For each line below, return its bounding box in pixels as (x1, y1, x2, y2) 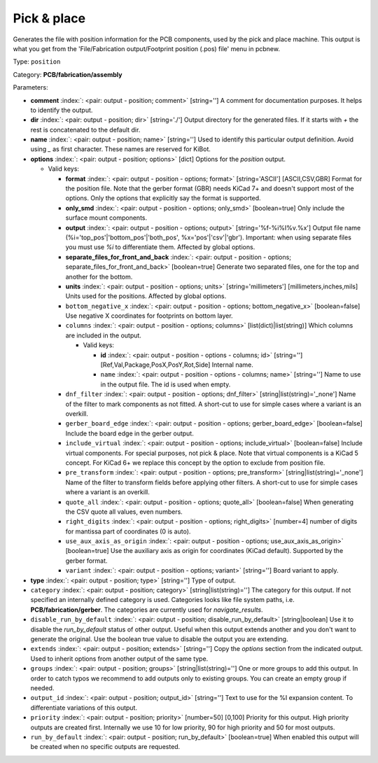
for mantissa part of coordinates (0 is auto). (65, 527, 191, 535)
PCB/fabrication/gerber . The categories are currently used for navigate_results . (30, 605, 263, 614)
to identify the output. (30, 106, 93, 114)
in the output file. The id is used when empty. (100, 380, 231, 388)
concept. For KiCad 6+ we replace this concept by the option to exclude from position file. (65, 458, 325, 467)
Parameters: (13, 83, 48, 92)
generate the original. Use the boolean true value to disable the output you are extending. (30, 634, 288, 643)
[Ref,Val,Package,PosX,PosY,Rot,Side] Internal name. (100, 360, 253, 369)
